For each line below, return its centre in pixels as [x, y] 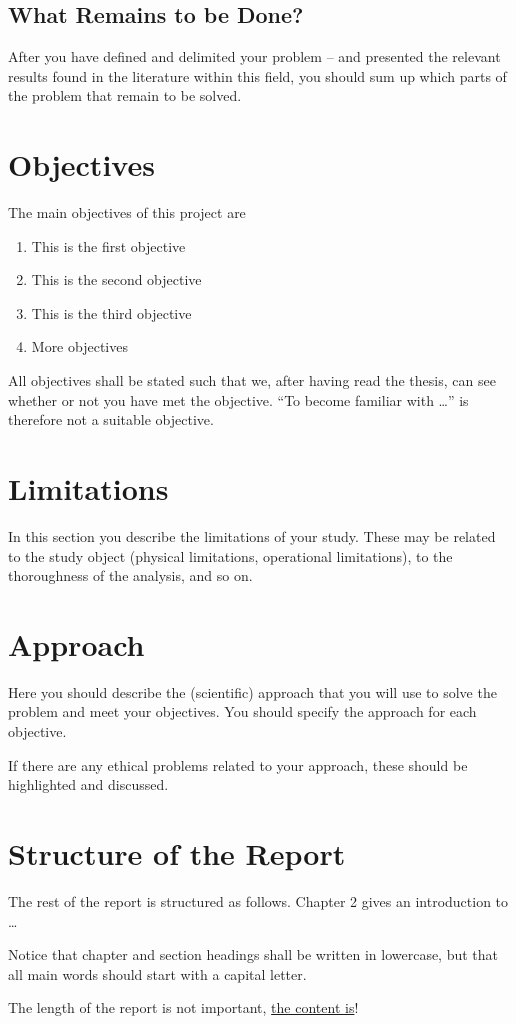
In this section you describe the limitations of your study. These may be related [252, 535]
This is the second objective [116, 279]
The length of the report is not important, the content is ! [183, 1007]
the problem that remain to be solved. [125, 95]
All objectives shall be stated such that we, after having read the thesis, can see [252, 380]
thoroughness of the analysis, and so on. [130, 575]
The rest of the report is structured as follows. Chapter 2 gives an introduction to [258, 900]
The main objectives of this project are [127, 212]
